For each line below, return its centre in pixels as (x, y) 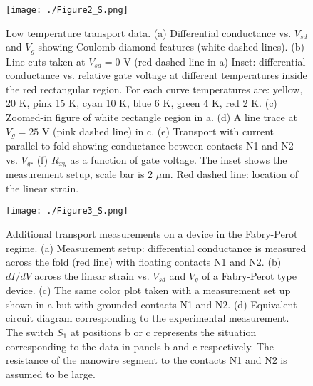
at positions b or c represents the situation (163, 332)
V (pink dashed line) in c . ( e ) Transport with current (158, 131)
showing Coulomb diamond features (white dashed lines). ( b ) (171, 47)
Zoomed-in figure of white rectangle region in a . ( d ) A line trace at (152, 117)
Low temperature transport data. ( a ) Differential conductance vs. (149, 32)
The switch (30, 332)
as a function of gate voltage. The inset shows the (179, 159)
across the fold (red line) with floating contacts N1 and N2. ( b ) (144, 262)
